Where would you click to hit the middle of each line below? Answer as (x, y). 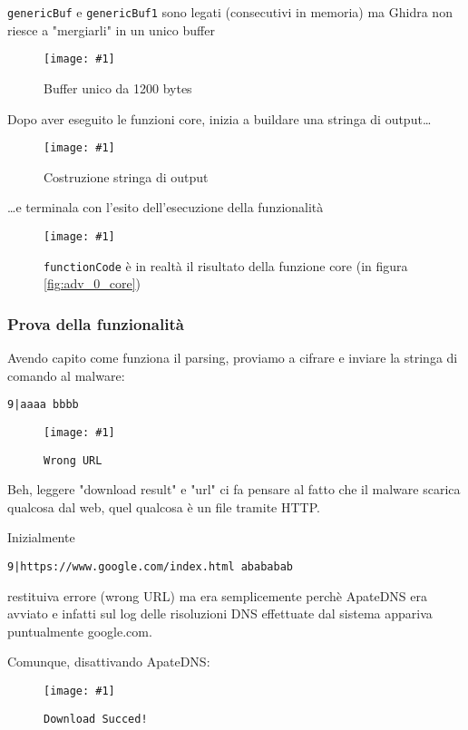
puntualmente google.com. (80, 631)
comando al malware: (66, 375)
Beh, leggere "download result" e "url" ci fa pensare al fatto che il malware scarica (234, 489)
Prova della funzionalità (96, 323)
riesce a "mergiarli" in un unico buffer (111, 29)
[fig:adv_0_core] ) (93, 283)
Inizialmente (41, 537)
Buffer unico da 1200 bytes (118, 88)
